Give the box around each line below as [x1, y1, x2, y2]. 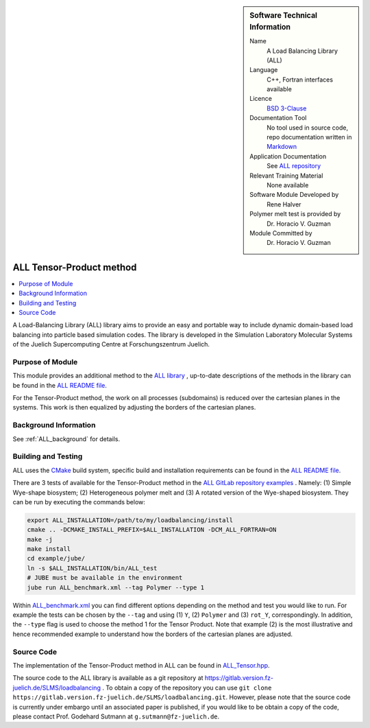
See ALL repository [267, 162, 321, 170]
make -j [27, 535, 53, 543]
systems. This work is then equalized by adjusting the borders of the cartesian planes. [12, 403, 256, 412]
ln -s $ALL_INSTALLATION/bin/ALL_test [27, 564, 158, 572]
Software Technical [249, 11, 318, 20]
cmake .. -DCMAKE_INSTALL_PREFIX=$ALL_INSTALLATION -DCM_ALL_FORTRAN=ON [27, 526, 277, 534]
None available [267, 181, 309, 189]
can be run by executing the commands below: [12, 497, 145, 506]
